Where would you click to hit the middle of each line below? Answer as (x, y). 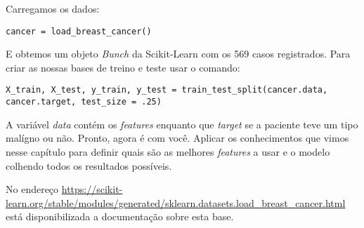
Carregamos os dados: (53, 8)
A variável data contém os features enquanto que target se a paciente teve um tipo (182, 124)
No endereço (32, 189)
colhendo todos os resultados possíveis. (89, 165)
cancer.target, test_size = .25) (84, 102)
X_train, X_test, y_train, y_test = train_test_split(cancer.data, (167, 90)
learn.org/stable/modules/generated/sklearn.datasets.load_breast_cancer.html (176, 202)
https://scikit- (92, 189)
